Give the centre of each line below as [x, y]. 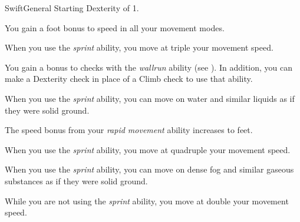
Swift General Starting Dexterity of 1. [72, 8]
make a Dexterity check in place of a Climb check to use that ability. [129, 79]
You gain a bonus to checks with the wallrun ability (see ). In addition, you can [149, 67]
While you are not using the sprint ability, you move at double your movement [147, 201]
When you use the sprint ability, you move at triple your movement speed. [139, 47]
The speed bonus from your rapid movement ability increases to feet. [129, 130]
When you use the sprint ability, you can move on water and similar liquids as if [150, 98]
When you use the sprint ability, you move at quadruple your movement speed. [148, 149]
